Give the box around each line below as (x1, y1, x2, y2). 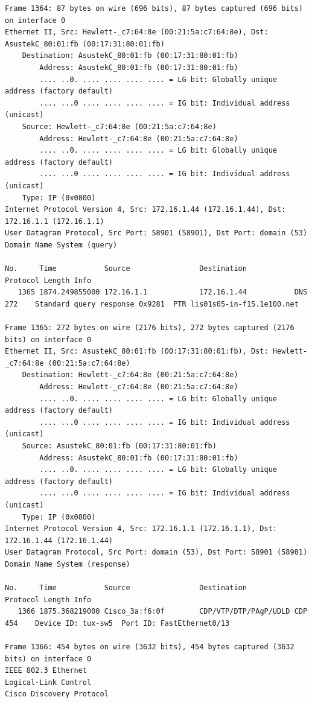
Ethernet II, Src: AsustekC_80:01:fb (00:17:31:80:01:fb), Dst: (5, 347, 269, 356)
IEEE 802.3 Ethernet (5, 666, 88, 675)
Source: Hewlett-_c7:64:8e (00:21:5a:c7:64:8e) (22, 122, 217, 131)
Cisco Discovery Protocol (5, 690, 109, 699)
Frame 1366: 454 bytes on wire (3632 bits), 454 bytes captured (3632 (5, 643, 294, 652)
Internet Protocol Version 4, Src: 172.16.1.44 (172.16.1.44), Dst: (5, 205, 286, 214)
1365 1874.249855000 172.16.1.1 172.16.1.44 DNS (18, 288, 308, 297)
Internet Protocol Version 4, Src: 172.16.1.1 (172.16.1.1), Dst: (5, 524, 278, 533)
